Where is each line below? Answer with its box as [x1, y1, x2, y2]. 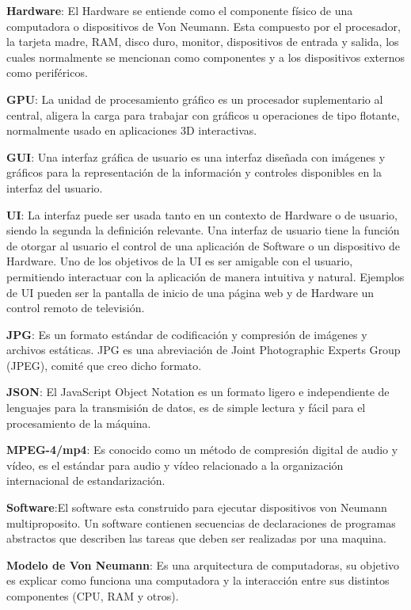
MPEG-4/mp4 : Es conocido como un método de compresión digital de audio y [6, 441, 398, 458]
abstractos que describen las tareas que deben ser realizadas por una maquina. [6, 530, 386, 547]
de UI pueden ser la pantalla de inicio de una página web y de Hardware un [6, 284, 375, 300]
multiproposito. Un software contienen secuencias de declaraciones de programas [6, 514, 396, 531]
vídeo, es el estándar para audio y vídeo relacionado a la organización [6, 456, 344, 473]
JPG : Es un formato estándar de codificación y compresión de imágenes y [6, 326, 367, 342]
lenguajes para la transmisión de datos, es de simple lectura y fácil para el [6, 399, 366, 416]
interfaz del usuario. [6, 179, 103, 196]
